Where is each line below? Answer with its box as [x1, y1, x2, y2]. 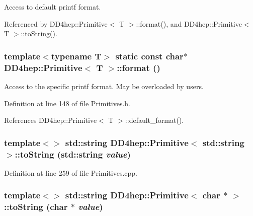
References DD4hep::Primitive [4, 115, 97, 125]
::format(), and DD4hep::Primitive [136, 18, 242, 29]
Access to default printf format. [4, 2, 101, 12]
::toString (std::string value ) [15, 148, 131, 160]
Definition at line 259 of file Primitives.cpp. [4, 167, 137, 178]
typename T [51, 49, 102, 62]
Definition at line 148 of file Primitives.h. [4, 98, 130, 108]
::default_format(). [125, 115, 184, 125]
